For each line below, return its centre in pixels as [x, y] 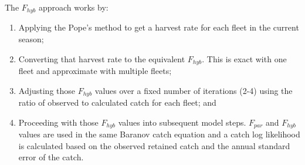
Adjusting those [47, 90]
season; [31, 39]
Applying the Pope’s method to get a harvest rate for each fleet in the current [159, 27]
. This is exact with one [244, 58]
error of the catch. [51, 157]
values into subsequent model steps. [182, 122]
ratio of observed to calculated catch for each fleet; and [117, 102]
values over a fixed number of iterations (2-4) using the [194, 90]
